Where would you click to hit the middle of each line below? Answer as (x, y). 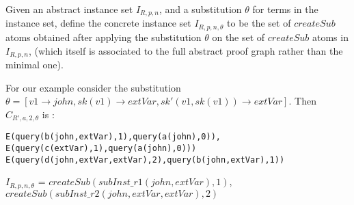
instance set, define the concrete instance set (98, 23)
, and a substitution (200, 9)
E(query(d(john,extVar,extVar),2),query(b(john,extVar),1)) (145, 160)
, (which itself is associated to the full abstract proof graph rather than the (186, 50)
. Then (302, 101)
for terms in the (285, 9)
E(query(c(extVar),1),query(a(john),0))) (101, 148)
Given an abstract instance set (69, 9)
